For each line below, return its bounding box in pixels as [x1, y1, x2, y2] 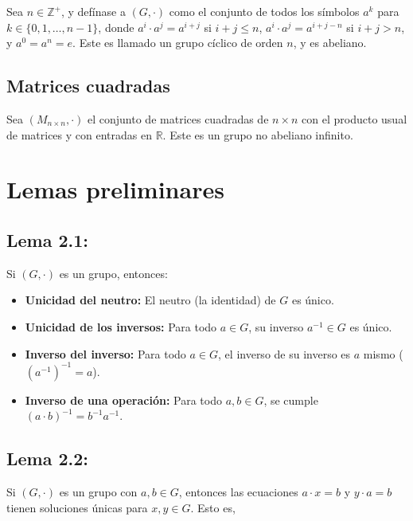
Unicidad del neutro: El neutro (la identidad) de [25, 292, 276, 308]
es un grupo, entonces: [59, 264, 168, 281]
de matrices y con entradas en [6, 126, 152, 143]
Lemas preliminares [6, 173, 224, 206]
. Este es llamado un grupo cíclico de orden [72, 34, 283, 51]
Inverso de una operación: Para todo [25, 391, 222, 408]
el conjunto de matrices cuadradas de [88, 110, 269, 127]
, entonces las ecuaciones [178, 484, 298, 500]
